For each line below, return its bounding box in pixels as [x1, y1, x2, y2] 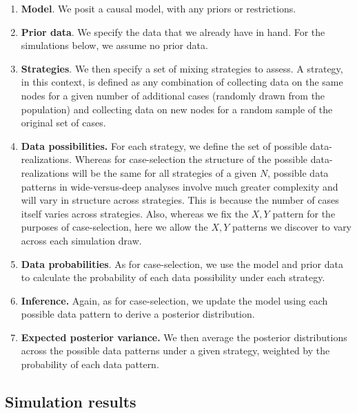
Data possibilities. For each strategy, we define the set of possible [21, 138, 307, 153]
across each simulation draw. [21, 233, 142, 247]
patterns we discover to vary [232, 220, 352, 234]
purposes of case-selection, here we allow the [21, 220, 208, 234]
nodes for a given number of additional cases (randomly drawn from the [21, 88, 325, 102]
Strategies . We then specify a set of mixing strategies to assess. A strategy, [21, 61, 343, 75]
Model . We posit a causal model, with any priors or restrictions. [21, 1, 296, 15]
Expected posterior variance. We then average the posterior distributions [21, 329, 347, 344]
